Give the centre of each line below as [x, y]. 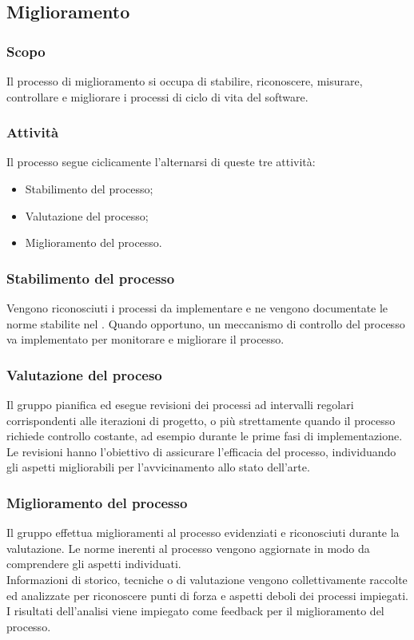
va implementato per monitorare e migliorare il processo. [145, 339]
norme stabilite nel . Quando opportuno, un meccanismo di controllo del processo [206, 323]
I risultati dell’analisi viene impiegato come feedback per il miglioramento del [195, 611]
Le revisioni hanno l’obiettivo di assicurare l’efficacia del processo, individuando [201, 451]
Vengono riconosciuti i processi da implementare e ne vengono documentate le [197, 308]
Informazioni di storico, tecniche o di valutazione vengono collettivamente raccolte [207, 579]
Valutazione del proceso [84, 374]
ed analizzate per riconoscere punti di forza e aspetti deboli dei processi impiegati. [207, 595]
